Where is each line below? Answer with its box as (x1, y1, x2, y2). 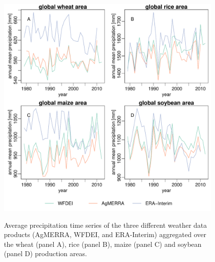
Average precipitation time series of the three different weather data (4, 219, 207, 230)
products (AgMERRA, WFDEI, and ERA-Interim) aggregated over (4, 229, 207, 240)
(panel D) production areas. (4, 248, 87, 259)
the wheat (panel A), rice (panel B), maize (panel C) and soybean (4, 239, 202, 249)
